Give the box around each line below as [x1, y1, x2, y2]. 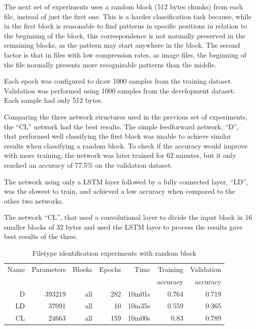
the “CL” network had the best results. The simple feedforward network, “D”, [4, 121, 239, 131]
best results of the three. [4, 231, 78, 241]
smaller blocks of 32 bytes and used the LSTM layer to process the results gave [4, 221, 243, 232]
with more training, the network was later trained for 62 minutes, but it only [4, 150, 236, 160]
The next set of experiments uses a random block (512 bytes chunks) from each [4, 1, 243, 11]
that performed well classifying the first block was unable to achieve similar [4, 131, 231, 141]
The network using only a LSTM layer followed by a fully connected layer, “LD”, [4, 176, 248, 186]
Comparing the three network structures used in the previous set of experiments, [4, 111, 248, 121]
